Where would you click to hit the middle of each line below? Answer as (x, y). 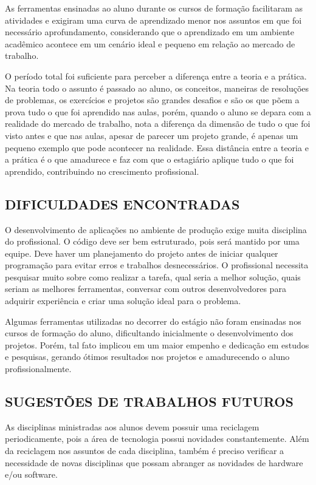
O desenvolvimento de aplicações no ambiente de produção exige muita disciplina (156, 229)
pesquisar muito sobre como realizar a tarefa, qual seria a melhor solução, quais (153, 276)
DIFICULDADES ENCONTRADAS (122, 204)
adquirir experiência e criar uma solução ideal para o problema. (123, 301)
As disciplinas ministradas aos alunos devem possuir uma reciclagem (132, 426)
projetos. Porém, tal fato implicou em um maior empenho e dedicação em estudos (157, 344)
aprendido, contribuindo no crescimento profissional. (102, 171)
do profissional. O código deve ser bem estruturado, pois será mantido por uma (152, 241)
